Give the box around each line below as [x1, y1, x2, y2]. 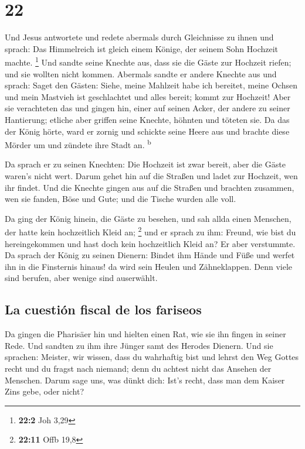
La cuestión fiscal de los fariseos [5, 300, 202, 318]
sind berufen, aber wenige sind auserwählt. [5, 272, 158, 284]
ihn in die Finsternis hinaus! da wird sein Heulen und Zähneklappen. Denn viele [5, 260, 293, 272]
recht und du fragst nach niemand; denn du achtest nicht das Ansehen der [5, 362, 272, 374]
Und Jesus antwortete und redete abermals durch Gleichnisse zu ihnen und [5, 31, 274, 43]
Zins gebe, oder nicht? [5, 385, 84, 397]
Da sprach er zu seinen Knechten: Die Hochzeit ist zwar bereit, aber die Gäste [5, 158, 286, 170]
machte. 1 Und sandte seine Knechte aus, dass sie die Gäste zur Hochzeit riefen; [5, 54, 292, 68]
